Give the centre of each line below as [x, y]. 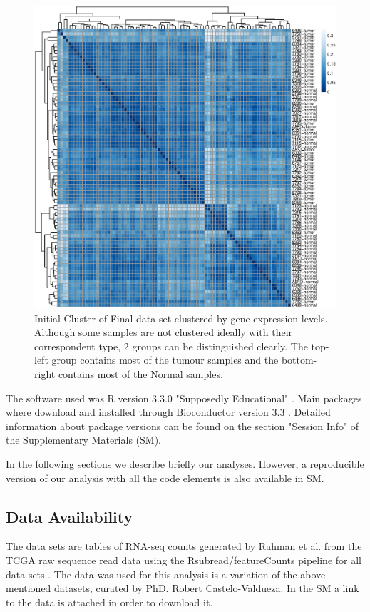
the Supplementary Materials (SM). [83, 440]
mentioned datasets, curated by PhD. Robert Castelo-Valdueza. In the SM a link [183, 588]
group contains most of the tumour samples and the [165, 360]
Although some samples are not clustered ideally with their [164, 332]
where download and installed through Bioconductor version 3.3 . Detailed [168, 412]
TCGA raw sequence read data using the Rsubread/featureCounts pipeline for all [184, 560]
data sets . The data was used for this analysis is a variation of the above [166, 574]
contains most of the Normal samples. [140, 373]
